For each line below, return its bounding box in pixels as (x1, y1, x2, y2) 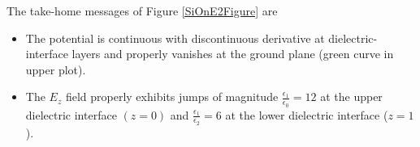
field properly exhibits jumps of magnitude (65, 88, 279, 105)
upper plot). (25, 61, 86, 78)
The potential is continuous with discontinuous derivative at (25, 29, 325, 46)
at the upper (320, 88, 383, 105)
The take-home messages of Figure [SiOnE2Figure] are (6, 2, 278, 19)
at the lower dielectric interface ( (225, 106, 388, 123)
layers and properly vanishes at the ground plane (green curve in (71, 45, 394, 62)
